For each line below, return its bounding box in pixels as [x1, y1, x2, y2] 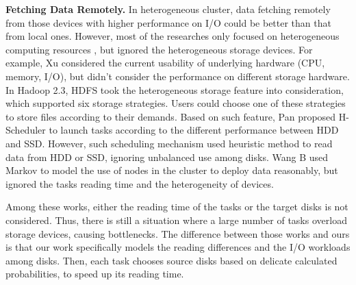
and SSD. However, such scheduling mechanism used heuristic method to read [5, 136, 333, 150]
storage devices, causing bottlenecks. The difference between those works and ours [5, 226, 350, 240]
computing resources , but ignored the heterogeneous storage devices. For [5, 42, 313, 56]
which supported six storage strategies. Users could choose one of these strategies [5, 96, 346, 110]
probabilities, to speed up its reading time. [5, 267, 184, 281]
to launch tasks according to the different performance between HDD [49, 123, 339, 137]
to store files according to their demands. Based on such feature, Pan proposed [5, 109, 336, 123]
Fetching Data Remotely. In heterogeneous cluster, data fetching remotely [5, 2, 331, 16]
